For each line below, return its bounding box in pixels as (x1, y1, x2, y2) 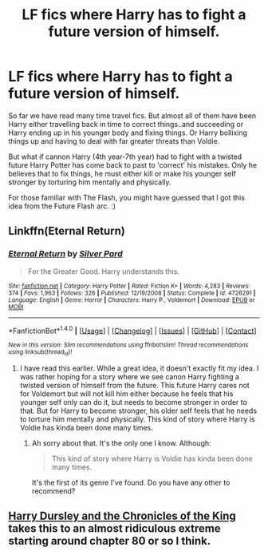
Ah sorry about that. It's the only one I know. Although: (31, 438, 211, 448)
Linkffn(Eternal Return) (8, 224, 125, 238)
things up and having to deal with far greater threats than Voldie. (8, 136, 220, 145)
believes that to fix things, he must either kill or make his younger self (8, 168, 237, 178)
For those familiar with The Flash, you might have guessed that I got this (8, 192, 246, 202)
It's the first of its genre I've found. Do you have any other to (31, 478, 231, 487)
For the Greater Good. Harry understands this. (27, 266, 179, 276)
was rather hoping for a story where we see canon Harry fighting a (19, 371, 239, 381)
